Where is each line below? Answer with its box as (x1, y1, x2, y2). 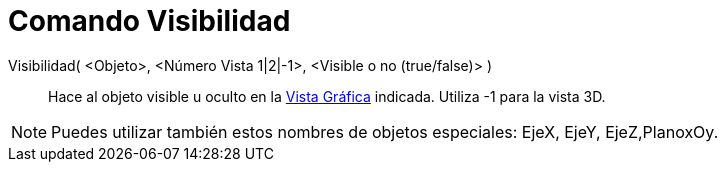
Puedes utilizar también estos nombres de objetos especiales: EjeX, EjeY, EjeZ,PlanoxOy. (51, 121, 719, 142)
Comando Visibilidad (8, 4, 291, 38)
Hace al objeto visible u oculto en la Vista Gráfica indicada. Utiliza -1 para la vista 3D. (48, 87, 606, 105)
